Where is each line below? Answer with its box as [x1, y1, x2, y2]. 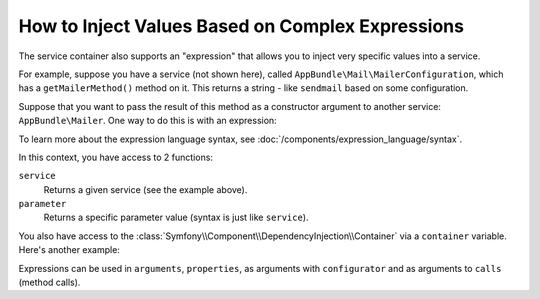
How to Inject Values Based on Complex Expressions [18, 15, 465, 37]
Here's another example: [18, 244, 120, 256]
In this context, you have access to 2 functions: [18, 151, 214, 163]
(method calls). [18, 276, 81, 289]
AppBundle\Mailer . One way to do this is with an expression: [18, 115, 277, 127]
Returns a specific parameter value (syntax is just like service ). [43, 211, 309, 224]
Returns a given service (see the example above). [43, 183, 248, 195]
